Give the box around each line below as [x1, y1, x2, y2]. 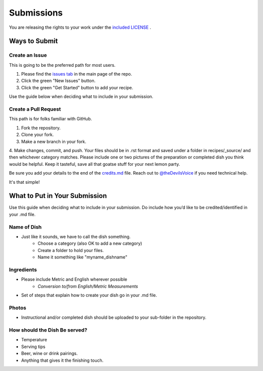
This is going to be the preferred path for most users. [9, 62, 116, 68]
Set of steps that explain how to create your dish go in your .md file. [21, 293, 157, 298]
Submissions [9, 7, 63, 18]
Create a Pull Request [9, 106, 61, 113]
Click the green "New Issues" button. [21, 78, 96, 84]
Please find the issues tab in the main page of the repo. [21, 71, 132, 77]
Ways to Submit [9, 37, 58, 45]
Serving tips [21, 344, 46, 350]
